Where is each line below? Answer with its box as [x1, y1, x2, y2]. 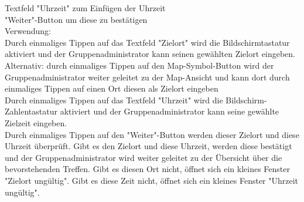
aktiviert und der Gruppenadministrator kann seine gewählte [60, 105, 279, 117]
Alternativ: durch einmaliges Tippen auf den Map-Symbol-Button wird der [5, 59, 274, 71]
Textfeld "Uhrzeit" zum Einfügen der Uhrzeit [5, 2, 166, 14]
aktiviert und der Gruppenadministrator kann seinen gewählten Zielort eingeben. [5, 48, 296, 60]
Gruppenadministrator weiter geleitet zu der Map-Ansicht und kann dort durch [5, 70, 290, 83]
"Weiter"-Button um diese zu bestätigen [5, 13, 148, 25]
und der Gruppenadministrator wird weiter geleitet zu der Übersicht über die [5, 151, 282, 163]
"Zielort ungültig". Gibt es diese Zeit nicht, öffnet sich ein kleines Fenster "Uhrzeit [5, 174, 299, 186]
